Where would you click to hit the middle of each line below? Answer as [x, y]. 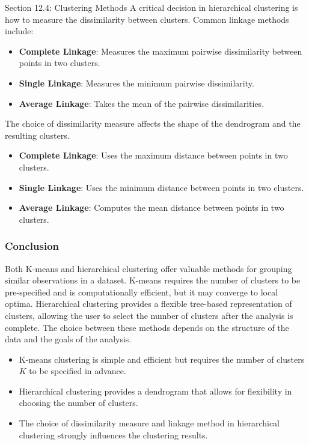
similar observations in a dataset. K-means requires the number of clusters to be [153, 280]
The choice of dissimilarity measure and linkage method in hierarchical [149, 423]
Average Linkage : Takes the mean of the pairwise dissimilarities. [142, 103]
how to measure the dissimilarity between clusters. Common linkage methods [147, 19]
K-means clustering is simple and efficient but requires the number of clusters [162, 359]
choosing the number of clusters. [78, 403]
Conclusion [32, 246]
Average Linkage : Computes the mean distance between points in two [151, 207]
